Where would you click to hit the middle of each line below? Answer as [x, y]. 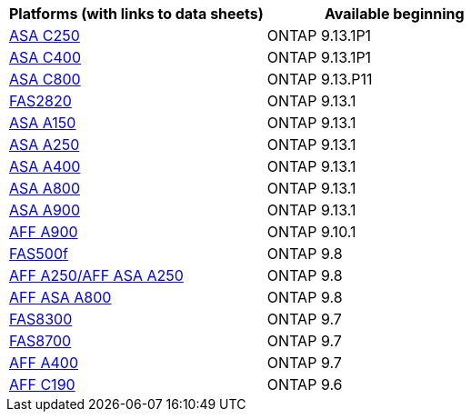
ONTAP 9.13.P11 [320, 79]
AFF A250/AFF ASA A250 [96, 275]
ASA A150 [43, 123]
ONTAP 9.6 [305, 384]
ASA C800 [45, 79]
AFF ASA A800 [60, 297]
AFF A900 [44, 232]
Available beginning [394, 14]
